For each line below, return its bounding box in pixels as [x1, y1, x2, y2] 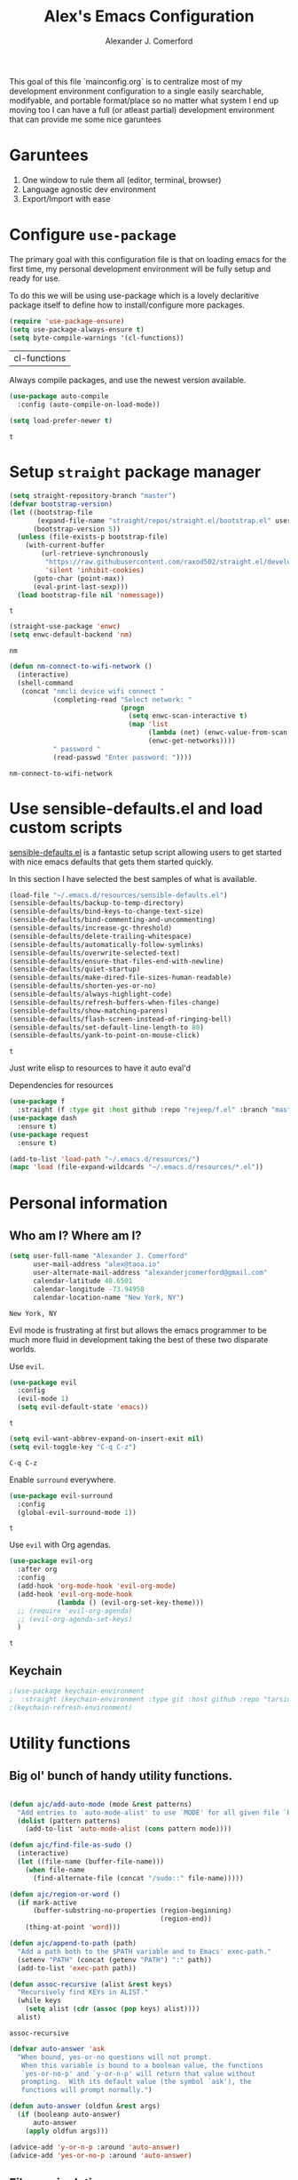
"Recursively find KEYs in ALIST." [17, 1988, 149, 1997]
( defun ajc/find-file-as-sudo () [9, 1840, 133, 1850]
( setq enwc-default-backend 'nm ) [9, 630, 133, 639]
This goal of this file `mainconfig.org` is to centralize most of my [9, 76, 243, 86]
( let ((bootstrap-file [9, 508, 93, 517]
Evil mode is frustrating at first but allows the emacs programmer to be [9, 1325, 268, 1335]
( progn [120, 703, 145, 712]
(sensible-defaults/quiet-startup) [9, 965, 141, 974]
